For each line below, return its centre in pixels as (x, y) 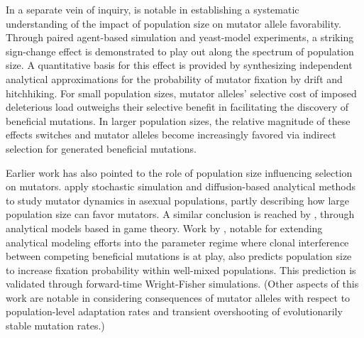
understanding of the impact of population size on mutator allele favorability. (173, 23)
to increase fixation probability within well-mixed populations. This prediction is (181, 269)
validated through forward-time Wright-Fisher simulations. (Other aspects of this (182, 284)
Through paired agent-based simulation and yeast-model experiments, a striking (180, 37)
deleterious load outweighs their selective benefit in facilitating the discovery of (177, 107)
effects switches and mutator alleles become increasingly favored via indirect (171, 135)
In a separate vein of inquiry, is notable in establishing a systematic (153, 9)
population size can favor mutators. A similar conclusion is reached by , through (180, 214)
